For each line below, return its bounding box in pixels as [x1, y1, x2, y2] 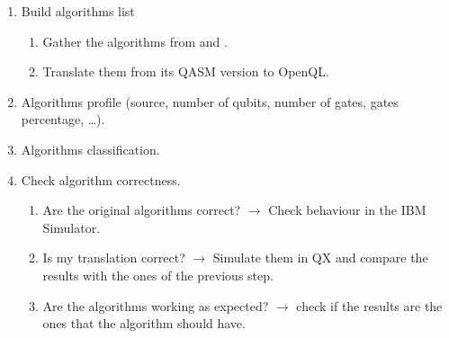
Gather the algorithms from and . [42, 31, 228, 50]
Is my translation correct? [42, 248, 185, 267]
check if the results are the [296, 296, 443, 315]
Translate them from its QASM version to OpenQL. [42, 62, 329, 81]
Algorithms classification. [21, 139, 160, 158]
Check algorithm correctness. [21, 170, 181, 189]
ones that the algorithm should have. [42, 314, 246, 333]
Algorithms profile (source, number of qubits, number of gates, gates [21, 92, 399, 111]
